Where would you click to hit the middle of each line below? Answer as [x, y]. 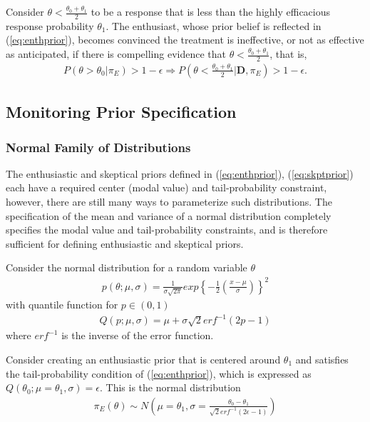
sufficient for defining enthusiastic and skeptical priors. [125, 243]
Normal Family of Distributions [98, 147]
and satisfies [322, 359]
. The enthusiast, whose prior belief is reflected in [214, 25]
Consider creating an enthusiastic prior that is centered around [143, 359]
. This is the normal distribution [170, 387]
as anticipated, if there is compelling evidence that [116, 54]
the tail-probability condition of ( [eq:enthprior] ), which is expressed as [159, 373]
